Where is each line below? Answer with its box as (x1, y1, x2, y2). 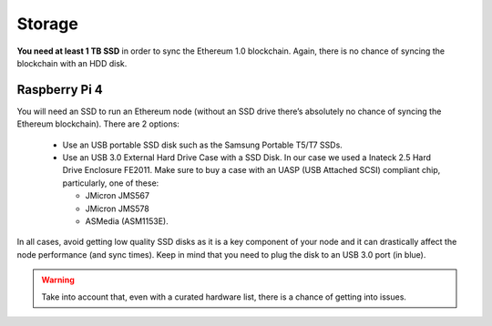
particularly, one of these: (62, 178, 159, 188)
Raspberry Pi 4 (16, 82, 104, 97)
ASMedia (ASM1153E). (85, 215, 169, 227)
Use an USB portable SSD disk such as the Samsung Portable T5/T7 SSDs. (62, 139, 343, 150)
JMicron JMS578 (85, 203, 149, 214)
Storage (16, 14, 79, 34)
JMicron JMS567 (85, 190, 150, 201)
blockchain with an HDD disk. (16, 57, 128, 68)
